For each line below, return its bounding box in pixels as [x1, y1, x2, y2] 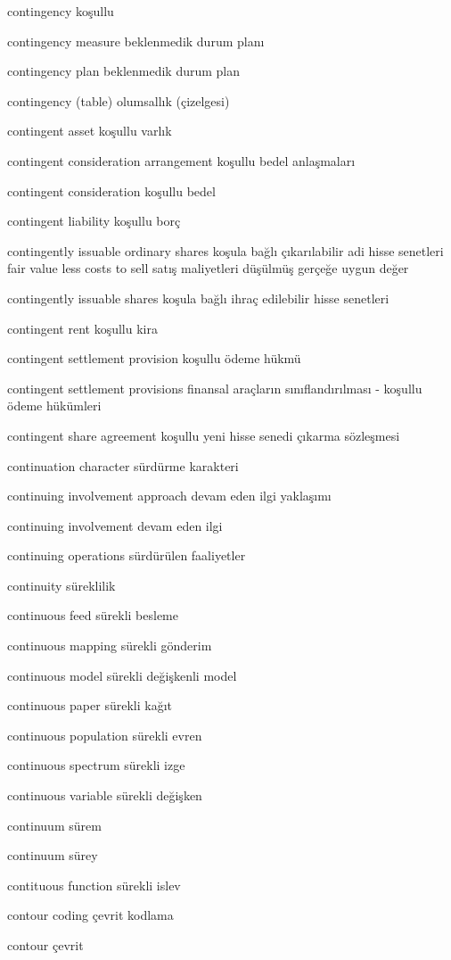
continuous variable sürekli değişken [7, 786, 202, 805]
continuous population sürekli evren [7, 725, 202, 744]
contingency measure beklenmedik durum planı [7, 31, 265, 50]
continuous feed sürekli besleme [7, 606, 178, 625]
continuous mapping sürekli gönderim [7, 636, 212, 655]
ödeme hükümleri [7, 396, 102, 415]
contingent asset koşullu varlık [7, 121, 172, 140]
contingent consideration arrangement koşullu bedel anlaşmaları [7, 151, 356, 170]
